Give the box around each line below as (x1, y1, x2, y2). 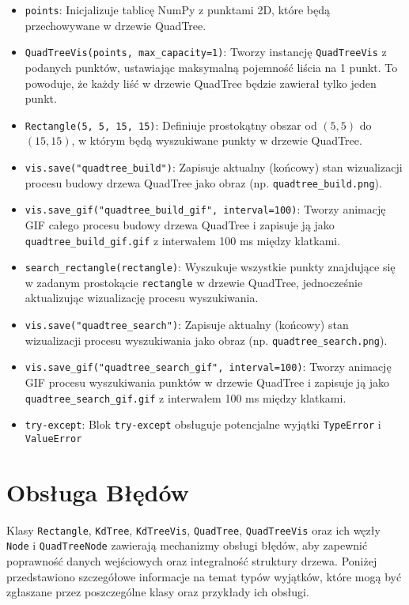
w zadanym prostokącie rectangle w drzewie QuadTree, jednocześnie (25, 274, 363, 290)
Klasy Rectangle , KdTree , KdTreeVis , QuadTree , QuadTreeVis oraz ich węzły (6, 521, 381, 538)
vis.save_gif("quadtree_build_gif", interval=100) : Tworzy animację (25, 201, 386, 217)
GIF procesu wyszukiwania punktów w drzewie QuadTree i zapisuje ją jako (25, 374, 390, 391)
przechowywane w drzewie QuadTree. (25, 17, 206, 33)
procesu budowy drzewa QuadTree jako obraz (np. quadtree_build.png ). (25, 174, 382, 191)
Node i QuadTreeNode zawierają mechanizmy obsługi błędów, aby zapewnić (6, 537, 368, 554)
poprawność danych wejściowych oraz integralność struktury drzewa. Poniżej (6, 553, 377, 569)
